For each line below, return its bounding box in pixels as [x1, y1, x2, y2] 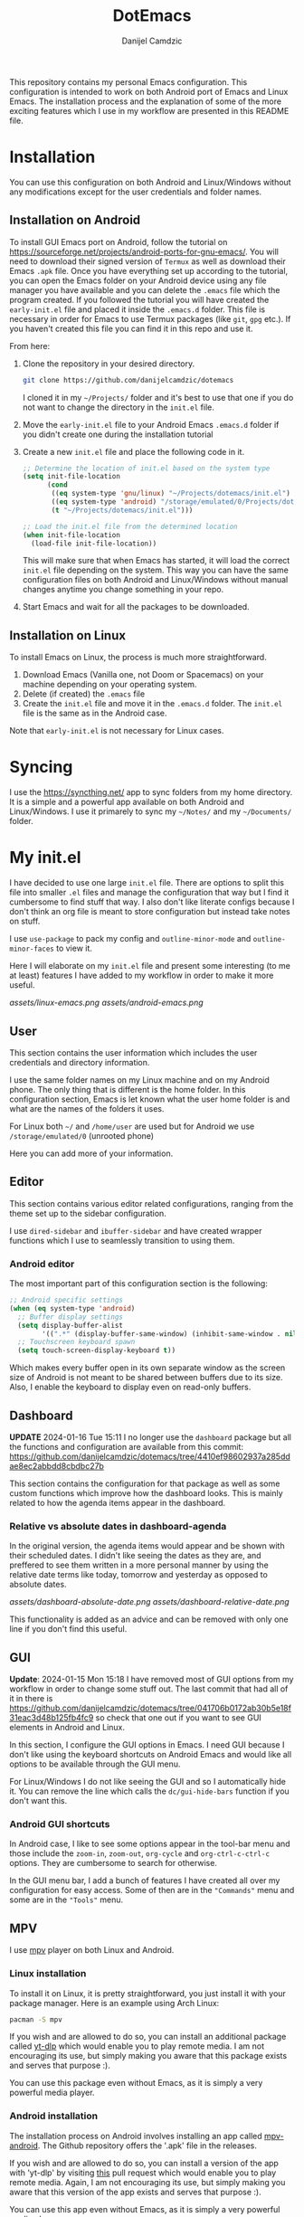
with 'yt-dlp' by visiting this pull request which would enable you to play [9, 2167, 277, 2178]
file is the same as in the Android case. [22, 707, 167, 719]
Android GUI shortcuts [9, 1818, 110, 1831]
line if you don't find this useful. [9, 1624, 128, 1634]
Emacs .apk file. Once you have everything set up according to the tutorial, [9, 265, 289, 276]
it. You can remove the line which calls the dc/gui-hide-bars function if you [9, 1786, 290, 1796]
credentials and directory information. [9, 1056, 150, 1067]
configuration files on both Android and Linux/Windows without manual [22, 574, 289, 585]
